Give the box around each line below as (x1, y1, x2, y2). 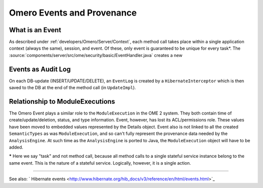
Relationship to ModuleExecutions (9, 97, 115, 106)
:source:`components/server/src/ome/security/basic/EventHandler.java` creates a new (9, 52, 183, 58)
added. (9, 144, 23, 150)
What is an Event (9, 26, 61, 34)
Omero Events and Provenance (9, 7, 137, 18)
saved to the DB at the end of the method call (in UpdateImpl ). (9, 85, 136, 91)
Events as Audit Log (9, 65, 71, 73)
